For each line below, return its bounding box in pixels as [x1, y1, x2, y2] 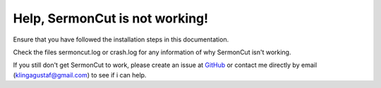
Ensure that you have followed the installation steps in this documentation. [13, 35, 229, 44]
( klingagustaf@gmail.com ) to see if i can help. [13, 70, 147, 79]
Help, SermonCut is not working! [13, 11, 208, 26]
